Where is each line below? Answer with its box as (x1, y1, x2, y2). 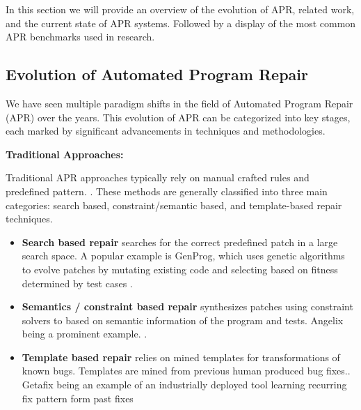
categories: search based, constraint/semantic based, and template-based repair (6, 197, 342, 212)
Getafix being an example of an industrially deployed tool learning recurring (22, 377, 347, 392)
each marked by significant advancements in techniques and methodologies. (6, 123, 326, 138)
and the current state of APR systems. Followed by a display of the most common (6, 15, 356, 30)
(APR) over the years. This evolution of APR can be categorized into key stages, (6, 109, 351, 124)
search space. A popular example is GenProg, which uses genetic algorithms (22, 248, 345, 263)
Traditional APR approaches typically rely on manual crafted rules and (6, 170, 310, 185)
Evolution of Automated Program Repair (6, 63, 308, 85)
